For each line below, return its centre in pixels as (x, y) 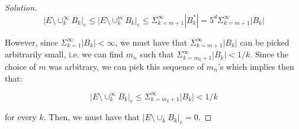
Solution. (21, 7)
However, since (31, 42)
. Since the (269, 54)
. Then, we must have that (91, 117)
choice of (20, 66)
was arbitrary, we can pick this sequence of (126, 66)
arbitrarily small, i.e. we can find (64, 54)
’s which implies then (256, 66)
